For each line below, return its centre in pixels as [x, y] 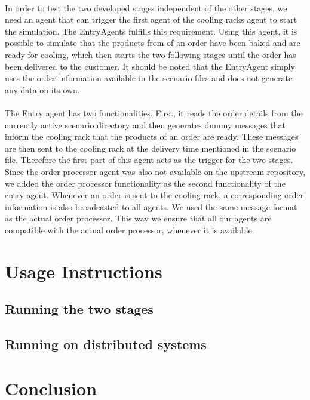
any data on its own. [42, 89]
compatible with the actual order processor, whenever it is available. [130, 230]
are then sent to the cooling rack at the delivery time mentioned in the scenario [151, 148]
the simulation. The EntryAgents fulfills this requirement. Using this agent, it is [151, 31]
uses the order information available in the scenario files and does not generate [149, 78]
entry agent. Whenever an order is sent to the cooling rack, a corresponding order [154, 195]
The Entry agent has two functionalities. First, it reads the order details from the [154, 113]
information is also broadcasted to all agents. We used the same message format [151, 206]
